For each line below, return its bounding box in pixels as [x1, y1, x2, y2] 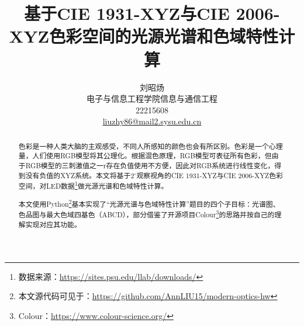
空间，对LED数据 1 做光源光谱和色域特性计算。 [18, 179, 168, 191]
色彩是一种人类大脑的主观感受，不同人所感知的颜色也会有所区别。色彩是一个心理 [18, 141, 283, 151]
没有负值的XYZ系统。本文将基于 [25, 170, 131, 180]
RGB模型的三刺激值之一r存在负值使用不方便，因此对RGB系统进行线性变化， [25, 160, 275, 170]
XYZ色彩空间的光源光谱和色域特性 [9, 24, 279, 48]
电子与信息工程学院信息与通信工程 [87, 92, 217, 105]
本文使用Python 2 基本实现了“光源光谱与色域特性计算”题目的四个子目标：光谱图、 [18, 197, 280, 209]
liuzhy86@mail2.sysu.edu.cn [102, 115, 202, 127]
